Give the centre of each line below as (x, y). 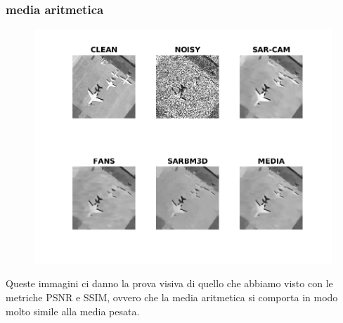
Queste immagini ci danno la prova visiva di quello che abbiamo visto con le (169, 283)
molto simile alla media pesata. (73, 311)
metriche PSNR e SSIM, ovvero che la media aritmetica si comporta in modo (172, 297)
